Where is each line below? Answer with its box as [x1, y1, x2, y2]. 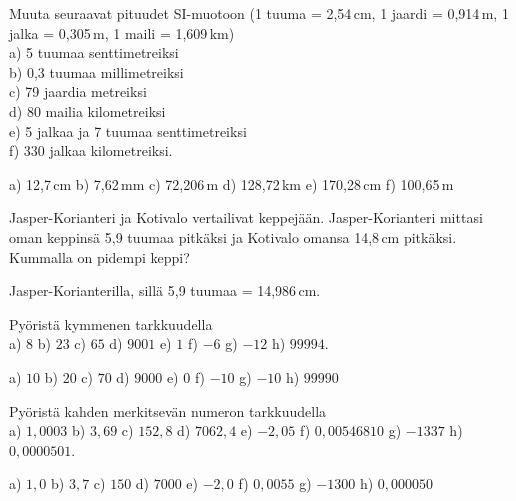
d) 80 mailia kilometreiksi [9, 100, 166, 121]
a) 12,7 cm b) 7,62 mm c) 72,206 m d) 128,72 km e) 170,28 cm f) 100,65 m [9, 173, 454, 194]
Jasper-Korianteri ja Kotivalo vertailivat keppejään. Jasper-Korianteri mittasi [9, 207, 483, 228]
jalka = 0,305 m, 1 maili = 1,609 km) [9, 22, 235, 43]
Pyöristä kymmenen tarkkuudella [9, 313, 213, 334]
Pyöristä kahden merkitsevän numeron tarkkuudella [9, 400, 327, 421]
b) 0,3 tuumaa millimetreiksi [9, 61, 184, 82]
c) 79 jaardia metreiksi [9, 81, 147, 102]
